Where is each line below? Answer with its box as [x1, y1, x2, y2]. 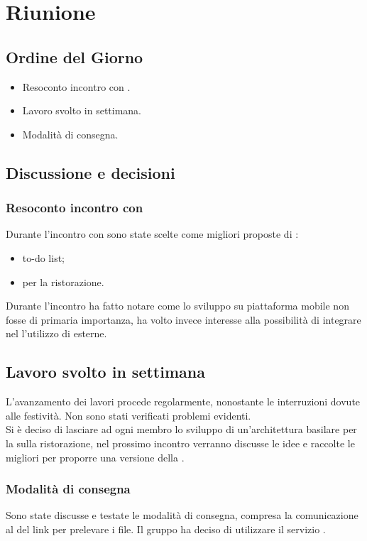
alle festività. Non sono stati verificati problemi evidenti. [6, 408, 251, 422]
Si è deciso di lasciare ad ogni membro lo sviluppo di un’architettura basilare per [6, 422, 357, 437]
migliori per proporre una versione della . [6, 449, 185, 464]
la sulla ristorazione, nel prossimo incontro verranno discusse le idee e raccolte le [6, 435, 355, 450]
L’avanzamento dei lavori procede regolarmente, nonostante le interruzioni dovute [6, 394, 361, 409]
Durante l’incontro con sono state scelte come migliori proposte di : [6, 226, 299, 241]
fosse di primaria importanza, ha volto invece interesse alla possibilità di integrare [6, 312, 361, 327]
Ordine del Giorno [6, 45, 143, 67]
